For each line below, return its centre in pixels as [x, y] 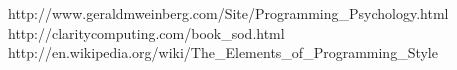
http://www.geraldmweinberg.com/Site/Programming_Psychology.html [228, 13]
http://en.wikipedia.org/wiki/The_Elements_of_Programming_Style [223, 52]
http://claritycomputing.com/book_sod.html [146, 32]
